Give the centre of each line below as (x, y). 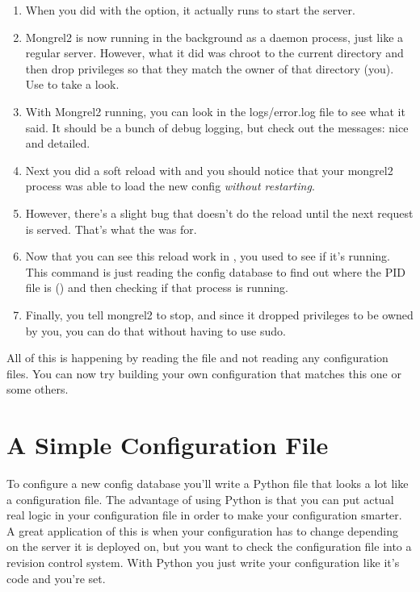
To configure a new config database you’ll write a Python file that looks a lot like (208, 483)
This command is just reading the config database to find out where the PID (215, 271)
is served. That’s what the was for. (111, 229)
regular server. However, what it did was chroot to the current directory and (214, 53)
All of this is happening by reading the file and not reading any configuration (197, 358)
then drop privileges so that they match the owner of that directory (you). (210, 68)
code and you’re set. (56, 578)
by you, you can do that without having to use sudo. (155, 330)
